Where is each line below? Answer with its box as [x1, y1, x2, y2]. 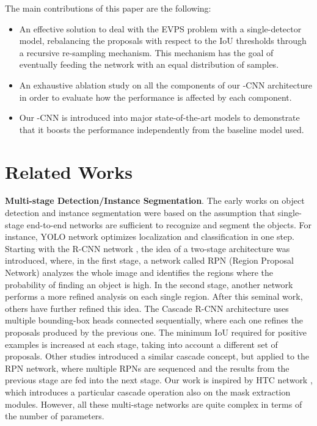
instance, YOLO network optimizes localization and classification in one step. [5, 230, 294, 243]
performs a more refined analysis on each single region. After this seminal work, [5, 290, 303, 303]
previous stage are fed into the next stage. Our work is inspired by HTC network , [5, 374, 313, 386]
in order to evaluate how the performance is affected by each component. [19, 90, 292, 103]
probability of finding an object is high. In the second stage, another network [5, 278, 293, 291]
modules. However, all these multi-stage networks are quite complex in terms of [5, 397, 302, 410]
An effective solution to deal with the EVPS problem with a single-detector [19, 22, 302, 35]
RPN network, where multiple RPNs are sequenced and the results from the [5, 361, 290, 374]
